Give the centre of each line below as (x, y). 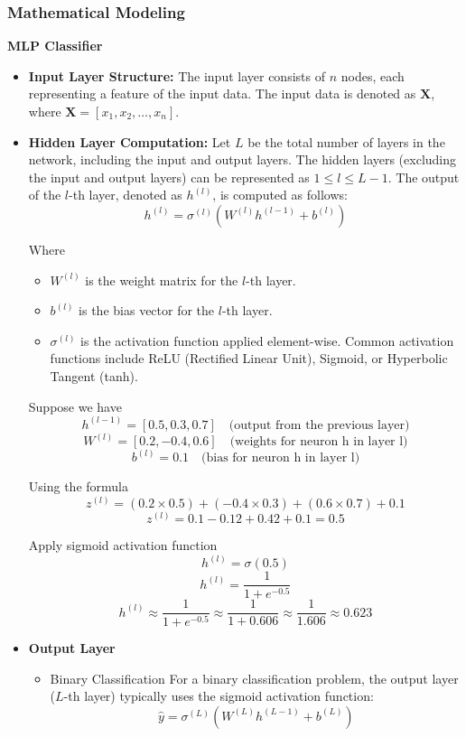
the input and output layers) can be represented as (169, 177)
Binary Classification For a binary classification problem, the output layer (254, 678)
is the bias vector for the (147, 310)
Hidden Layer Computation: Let (130, 141)
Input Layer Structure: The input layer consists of (177, 75)
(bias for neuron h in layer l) (281, 458)
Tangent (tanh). (94, 375)
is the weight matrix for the (162, 280)
